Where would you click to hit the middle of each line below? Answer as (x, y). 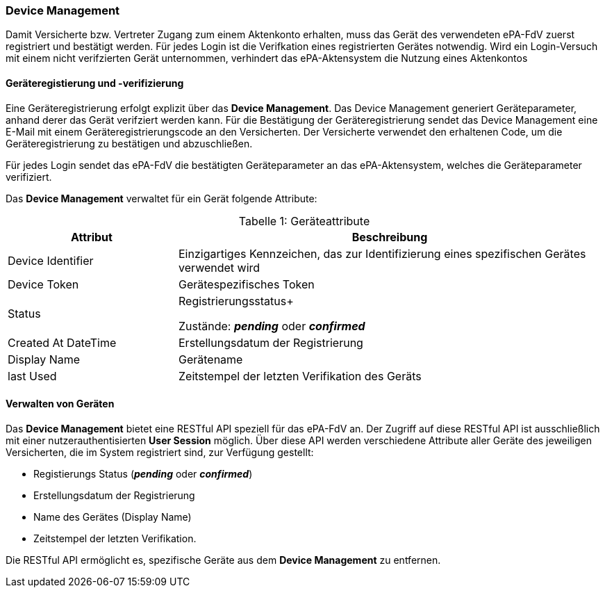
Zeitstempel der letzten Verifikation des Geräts (300, 376)
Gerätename (210, 359)
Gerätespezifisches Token (246, 284)
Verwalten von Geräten (60, 404)
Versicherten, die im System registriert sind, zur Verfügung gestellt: (160, 452)
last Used (32, 376)
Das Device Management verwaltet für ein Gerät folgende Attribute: (161, 198)
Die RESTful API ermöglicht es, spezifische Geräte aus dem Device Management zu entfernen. (223, 560)
